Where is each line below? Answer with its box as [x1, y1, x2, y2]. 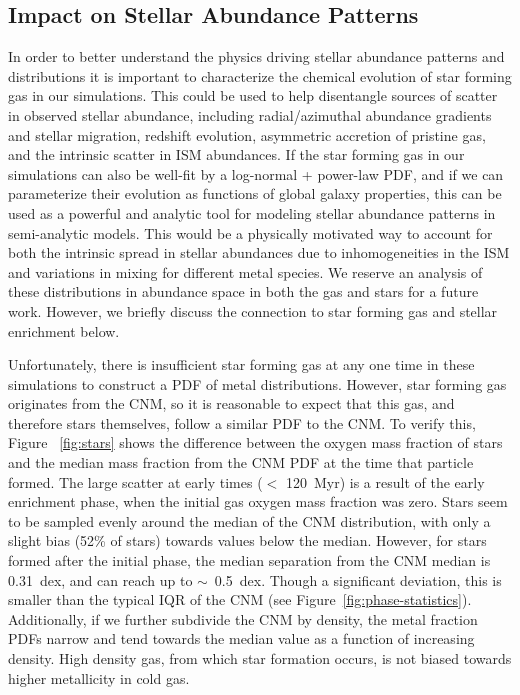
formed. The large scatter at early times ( [8, 471, 263, 492]
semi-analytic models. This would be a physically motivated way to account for [8, 222, 493, 243]
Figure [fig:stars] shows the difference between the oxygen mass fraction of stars [8, 432, 503, 453]
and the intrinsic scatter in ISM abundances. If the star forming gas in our [8, 144, 465, 165]
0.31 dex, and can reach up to [8, 569, 193, 590]
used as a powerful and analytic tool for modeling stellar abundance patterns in [8, 202, 496, 223]
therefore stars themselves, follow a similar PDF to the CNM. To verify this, [8, 412, 476, 433]
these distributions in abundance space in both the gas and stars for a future [8, 281, 479, 302]
